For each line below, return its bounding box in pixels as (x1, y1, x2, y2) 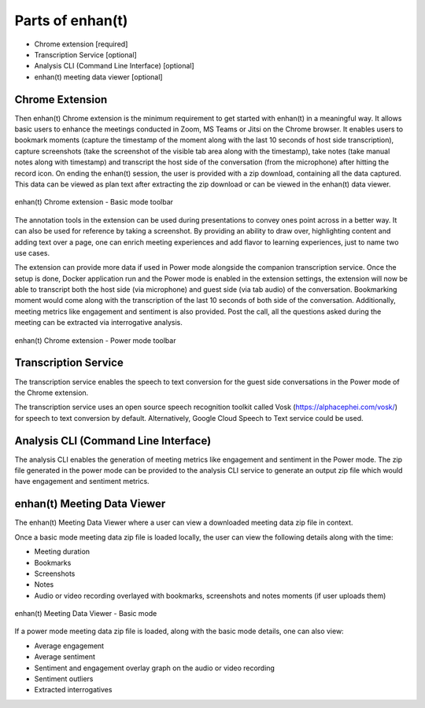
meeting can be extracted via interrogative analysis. (14, 318, 183, 327)
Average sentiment (34, 652, 96, 662)
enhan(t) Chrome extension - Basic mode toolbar (14, 197, 173, 207)
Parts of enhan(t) (14, 12, 128, 29)
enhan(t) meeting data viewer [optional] (34, 72, 163, 82)
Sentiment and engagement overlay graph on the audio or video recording (34, 663, 275, 673)
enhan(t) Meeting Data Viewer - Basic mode (14, 609, 157, 618)
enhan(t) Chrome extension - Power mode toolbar (14, 335, 176, 345)
